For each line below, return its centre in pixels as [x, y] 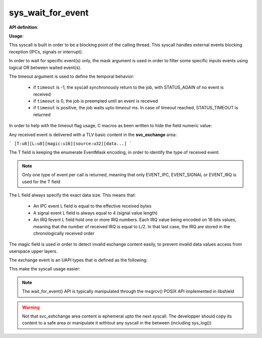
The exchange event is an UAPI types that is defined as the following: [78, 260]
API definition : [24, 27]
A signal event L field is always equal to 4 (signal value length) [95, 213]
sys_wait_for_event [49, 13]
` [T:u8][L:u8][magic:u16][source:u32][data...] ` [70, 144]
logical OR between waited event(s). [45, 68]
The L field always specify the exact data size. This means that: [72, 195]
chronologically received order [64, 233]
